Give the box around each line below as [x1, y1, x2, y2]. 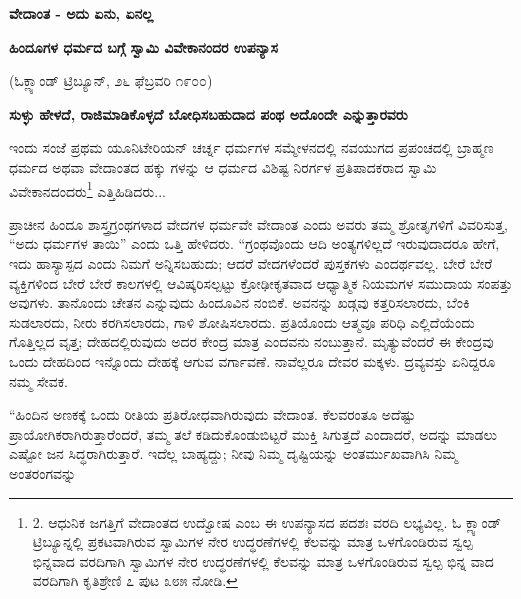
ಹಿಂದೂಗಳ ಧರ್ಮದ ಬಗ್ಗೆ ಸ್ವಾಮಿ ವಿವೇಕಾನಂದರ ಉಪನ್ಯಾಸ [9, 36, 278, 57]
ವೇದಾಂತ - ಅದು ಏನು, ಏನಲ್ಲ [9, 3, 154, 23]
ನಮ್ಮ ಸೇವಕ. [9, 370, 68, 391]
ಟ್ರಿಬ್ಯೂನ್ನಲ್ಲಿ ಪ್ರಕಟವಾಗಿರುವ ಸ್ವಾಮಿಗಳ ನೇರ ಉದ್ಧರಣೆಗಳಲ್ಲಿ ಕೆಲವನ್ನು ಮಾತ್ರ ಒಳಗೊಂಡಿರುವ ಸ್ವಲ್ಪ [32, 531, 473, 552]
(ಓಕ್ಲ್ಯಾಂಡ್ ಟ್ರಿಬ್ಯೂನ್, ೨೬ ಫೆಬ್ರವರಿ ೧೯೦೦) [9, 70, 213, 91]
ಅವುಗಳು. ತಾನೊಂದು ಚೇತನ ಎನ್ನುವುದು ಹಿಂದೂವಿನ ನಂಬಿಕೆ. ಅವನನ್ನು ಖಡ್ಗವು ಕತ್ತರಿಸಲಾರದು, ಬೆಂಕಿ [9, 292, 470, 313]
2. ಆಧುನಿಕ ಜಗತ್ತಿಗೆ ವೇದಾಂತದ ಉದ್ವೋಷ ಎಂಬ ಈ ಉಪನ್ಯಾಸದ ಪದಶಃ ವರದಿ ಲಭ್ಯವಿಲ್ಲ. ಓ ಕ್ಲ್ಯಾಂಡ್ [32, 511, 502, 532]
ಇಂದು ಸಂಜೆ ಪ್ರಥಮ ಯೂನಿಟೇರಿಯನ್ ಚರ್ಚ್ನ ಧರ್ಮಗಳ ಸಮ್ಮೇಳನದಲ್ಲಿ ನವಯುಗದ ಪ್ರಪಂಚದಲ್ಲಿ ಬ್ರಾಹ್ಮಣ [9, 137, 494, 158]
